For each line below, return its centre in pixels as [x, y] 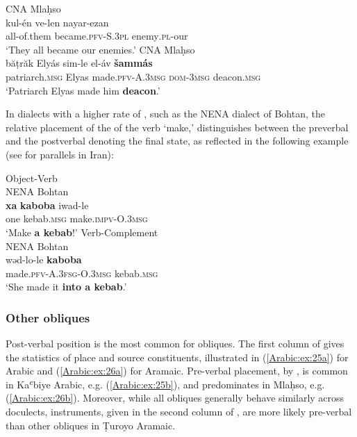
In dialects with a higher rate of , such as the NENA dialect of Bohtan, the [165, 114]
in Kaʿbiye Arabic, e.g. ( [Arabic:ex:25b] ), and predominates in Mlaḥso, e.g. [165, 384]
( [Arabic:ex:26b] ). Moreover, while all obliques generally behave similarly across [175, 398]
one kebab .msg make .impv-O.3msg [77, 218]
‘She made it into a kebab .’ [66, 287]
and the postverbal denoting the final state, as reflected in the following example [177, 141]
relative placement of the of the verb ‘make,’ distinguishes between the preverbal [177, 127]
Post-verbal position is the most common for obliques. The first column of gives [175, 344]
